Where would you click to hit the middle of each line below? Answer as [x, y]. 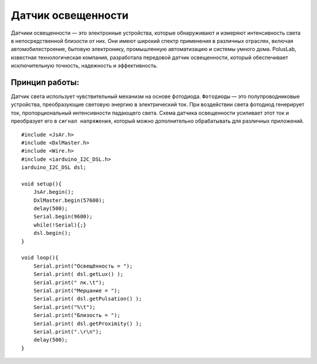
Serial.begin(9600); [63, 217]
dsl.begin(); [52, 233]
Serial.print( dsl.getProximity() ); [87, 323]
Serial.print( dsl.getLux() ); [78, 274]
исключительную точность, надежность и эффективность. [84, 66]
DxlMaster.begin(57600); [69, 200]
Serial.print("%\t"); [65, 307]
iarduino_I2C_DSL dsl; [54, 168]
